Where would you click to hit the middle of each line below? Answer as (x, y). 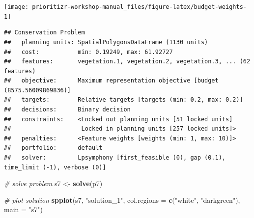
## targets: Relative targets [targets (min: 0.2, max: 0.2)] (124, 100)
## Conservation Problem (44, 33)
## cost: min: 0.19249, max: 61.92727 (88, 52)
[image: (16, 7)
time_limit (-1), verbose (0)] (55, 167)
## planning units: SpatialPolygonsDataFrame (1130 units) (106, 42)
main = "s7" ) (24, 209)
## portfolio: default (53, 148)
